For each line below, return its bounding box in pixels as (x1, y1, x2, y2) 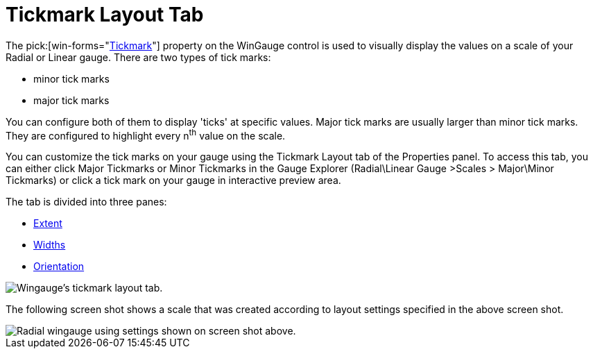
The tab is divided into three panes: (6, 196, 167, 208)
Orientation (33, 260, 85, 273)
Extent (33, 217, 62, 230)
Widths (33, 239, 66, 251)
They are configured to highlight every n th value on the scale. (6, 127, 286, 142)
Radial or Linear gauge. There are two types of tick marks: (6, 51, 271, 63)
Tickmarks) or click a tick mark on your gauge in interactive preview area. (6, 174, 341, 187)
